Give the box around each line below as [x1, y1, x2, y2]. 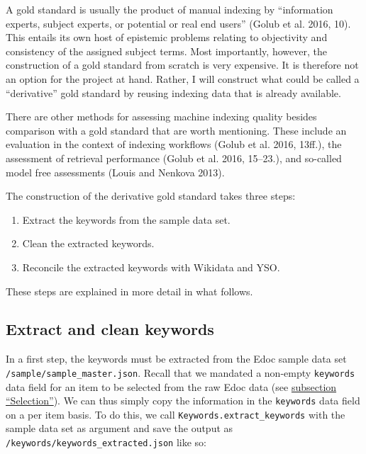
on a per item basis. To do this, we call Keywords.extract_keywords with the [6, 407, 345, 421]
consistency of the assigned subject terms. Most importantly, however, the [6, 43, 327, 58]
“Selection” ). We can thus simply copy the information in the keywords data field [6, 393, 360, 408]
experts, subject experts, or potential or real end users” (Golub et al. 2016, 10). [6, 16, 351, 30]
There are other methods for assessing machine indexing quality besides [6, 109, 317, 124]
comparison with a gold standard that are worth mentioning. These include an [6, 123, 347, 137]
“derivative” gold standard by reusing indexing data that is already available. [6, 85, 341, 100]
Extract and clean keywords [6, 318, 214, 340]
